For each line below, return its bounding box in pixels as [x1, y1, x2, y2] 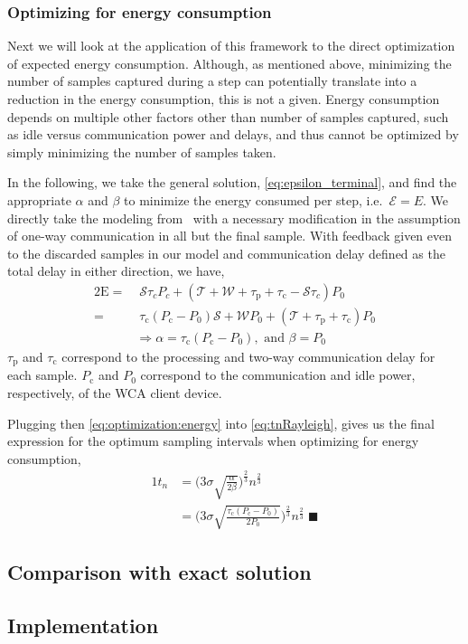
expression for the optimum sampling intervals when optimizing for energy [7, 431, 419, 450]
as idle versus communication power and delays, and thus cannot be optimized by [7, 125, 459, 144]
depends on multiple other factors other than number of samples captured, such [7, 107, 449, 126]
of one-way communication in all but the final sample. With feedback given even [7, 226, 453, 245]
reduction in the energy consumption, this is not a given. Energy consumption [7, 90, 440, 108]
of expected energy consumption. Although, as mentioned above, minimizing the [7, 53, 452, 72]
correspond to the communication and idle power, [140, 365, 416, 384]
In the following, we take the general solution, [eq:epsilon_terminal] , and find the [7, 173, 457, 192]
